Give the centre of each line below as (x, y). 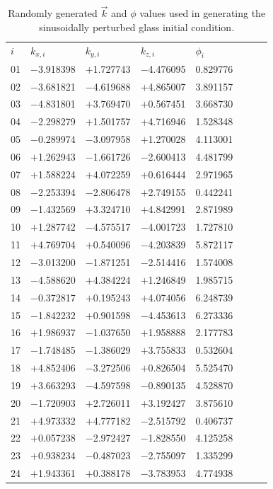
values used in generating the (203, 13)
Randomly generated (53, 13)
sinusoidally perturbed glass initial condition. (137, 27)
